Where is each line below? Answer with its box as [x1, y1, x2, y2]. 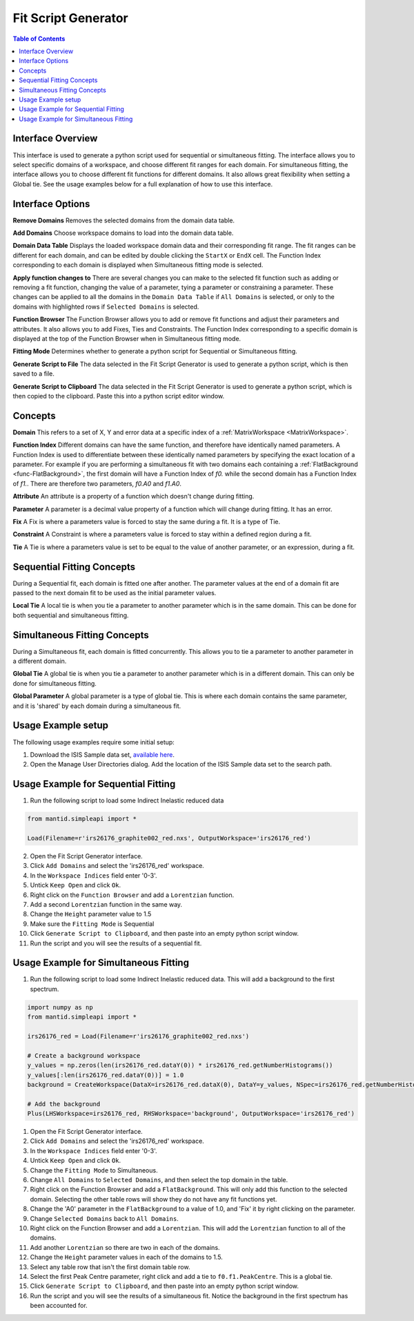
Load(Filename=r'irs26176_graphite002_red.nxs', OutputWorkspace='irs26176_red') [27, 834, 312, 842]
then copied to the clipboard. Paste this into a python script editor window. [12, 392, 225, 400]
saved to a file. [12, 369, 55, 378]
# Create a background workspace [27, 1052, 141, 1059]
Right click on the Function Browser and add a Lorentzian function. [30, 891, 235, 899]
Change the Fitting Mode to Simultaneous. [30, 1166, 158, 1174]
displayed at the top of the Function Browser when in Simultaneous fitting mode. [12, 334, 241, 343]
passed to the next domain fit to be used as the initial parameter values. [12, 589, 217, 597]
